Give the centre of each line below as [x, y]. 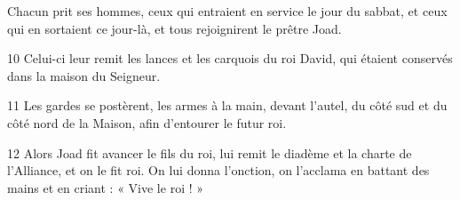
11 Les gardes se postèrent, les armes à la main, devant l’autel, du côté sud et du [227, 105]
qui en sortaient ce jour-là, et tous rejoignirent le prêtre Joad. [174, 28]
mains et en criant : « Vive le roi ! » [106, 187]
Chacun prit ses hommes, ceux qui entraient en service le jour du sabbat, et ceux [227, 11]
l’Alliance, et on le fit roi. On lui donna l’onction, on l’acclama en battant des [218, 170]
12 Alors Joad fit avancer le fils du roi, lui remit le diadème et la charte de [210, 152]
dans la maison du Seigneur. [84, 75]
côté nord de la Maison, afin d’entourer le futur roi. [147, 122]
